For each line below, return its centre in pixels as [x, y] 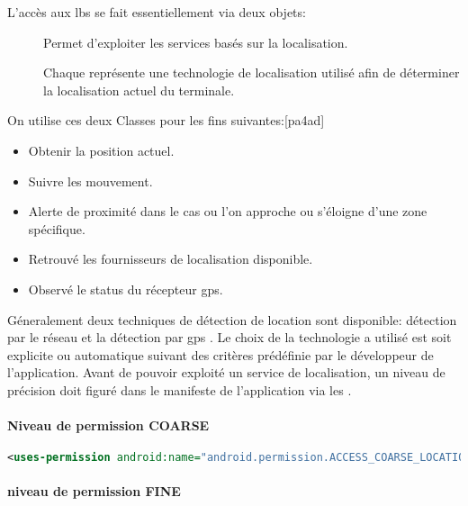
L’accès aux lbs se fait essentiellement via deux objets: [157, 12]
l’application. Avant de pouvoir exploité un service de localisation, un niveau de [226, 372]
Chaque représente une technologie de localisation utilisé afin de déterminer [252, 72]
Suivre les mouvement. [90, 181]
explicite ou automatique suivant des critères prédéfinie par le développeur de [220, 354]
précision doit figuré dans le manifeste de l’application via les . [180, 389]
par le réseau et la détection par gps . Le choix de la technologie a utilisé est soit [229, 337]
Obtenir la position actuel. [101, 150]
